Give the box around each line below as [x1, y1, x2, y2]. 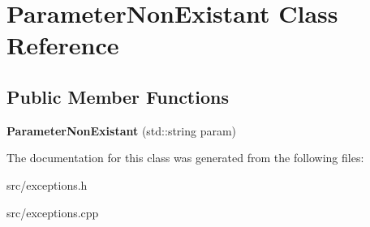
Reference [6, 28, 119, 62]
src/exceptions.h [6, 176, 88, 193]
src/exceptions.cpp [6, 203, 99, 221]
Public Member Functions [6, 84, 229, 109]
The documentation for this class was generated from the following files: [6, 149, 364, 166]
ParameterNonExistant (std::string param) [6, 122, 237, 139]
